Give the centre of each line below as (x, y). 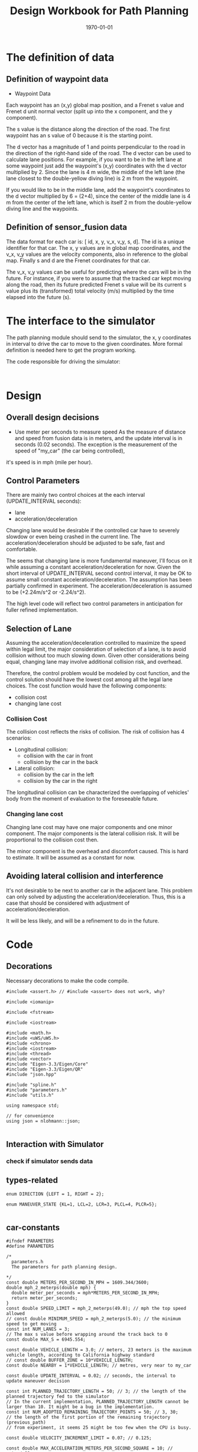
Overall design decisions (53, 418)
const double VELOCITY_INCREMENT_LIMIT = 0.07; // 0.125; (79, 1438)
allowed (16, 1314)
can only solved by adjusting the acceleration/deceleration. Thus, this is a (96, 897)
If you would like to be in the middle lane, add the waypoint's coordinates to (98, 189)
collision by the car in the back (61, 762)
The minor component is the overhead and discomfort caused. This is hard (97, 851)
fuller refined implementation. (42, 610)
